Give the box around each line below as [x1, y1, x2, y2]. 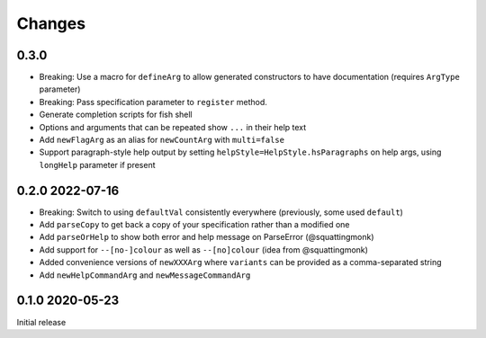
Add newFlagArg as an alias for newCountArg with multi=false [39, 135, 285, 146]
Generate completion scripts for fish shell [39, 109, 193, 120]
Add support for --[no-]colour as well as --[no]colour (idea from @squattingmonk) [39, 244, 369, 255]
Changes [16, 13, 85, 33]
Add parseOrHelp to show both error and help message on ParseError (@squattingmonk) [39, 232, 374, 243]
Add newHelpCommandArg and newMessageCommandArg [39, 270, 251, 280]
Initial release [16, 316, 67, 327]
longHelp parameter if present [39, 159, 157, 170]
